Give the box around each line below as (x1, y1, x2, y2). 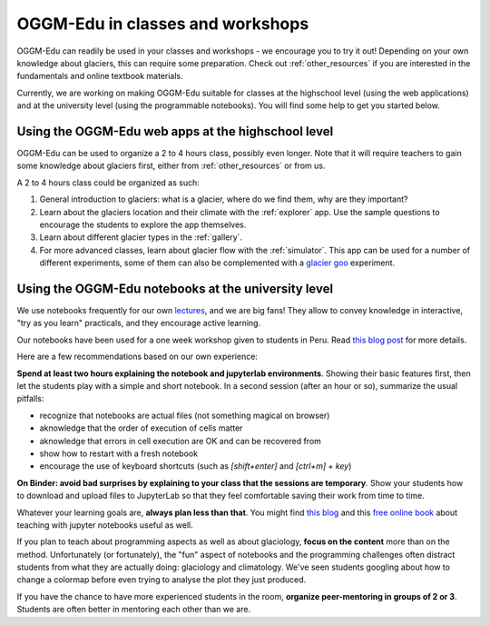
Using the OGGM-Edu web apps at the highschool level (16, 124, 334, 139)
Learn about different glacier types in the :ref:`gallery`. (39, 232, 243, 243)
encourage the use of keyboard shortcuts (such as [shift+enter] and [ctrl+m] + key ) (39, 461, 352, 472)
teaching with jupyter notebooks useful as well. (16, 519, 194, 531)
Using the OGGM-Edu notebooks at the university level (16, 281, 334, 296)
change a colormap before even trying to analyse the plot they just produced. (16, 574, 307, 585)
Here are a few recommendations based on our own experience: (16, 351, 259, 363)
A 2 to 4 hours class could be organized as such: (16, 177, 200, 188)
